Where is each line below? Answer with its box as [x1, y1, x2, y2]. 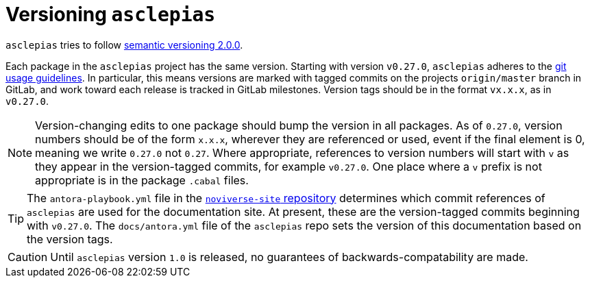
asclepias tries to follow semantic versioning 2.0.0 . [5, 38, 243, 51]
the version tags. [27, 232, 113, 246]
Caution [8, 249, 48, 264]
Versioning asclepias [5, 3, 216, 26]
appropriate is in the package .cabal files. [35, 173, 249, 187]
